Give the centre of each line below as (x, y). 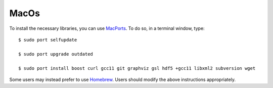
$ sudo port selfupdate (48, 40)
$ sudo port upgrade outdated (56, 54)
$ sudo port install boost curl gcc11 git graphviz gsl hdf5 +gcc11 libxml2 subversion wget (137, 68)
